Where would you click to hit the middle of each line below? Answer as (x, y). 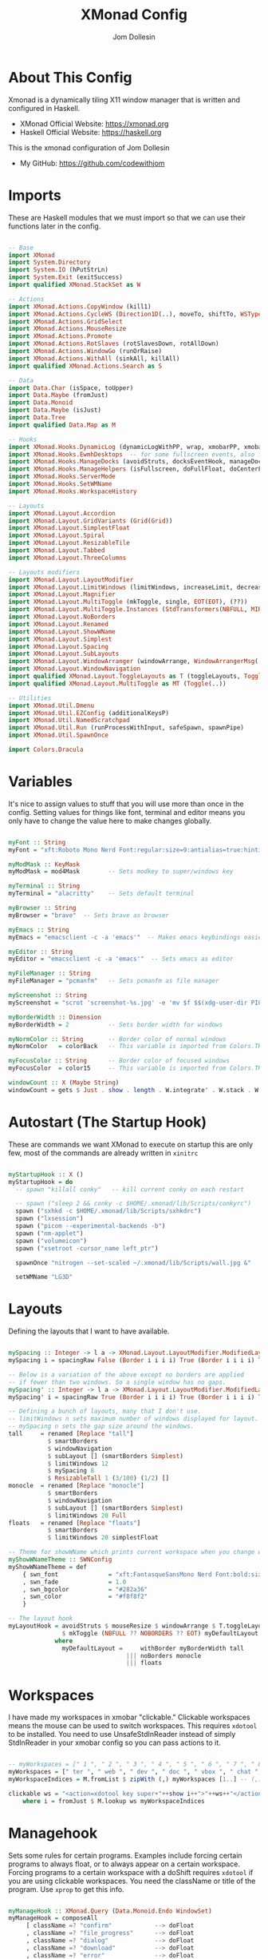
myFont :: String (37, 842)
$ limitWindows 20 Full (87, 1516)
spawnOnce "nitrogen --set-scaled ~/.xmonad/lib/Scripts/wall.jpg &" (133, 1263)
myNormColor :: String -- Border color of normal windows (117, 1039)
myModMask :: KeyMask (44, 864)
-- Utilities (30, 698)
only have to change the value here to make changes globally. (110, 821)
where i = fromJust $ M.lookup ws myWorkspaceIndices (114, 1801)
